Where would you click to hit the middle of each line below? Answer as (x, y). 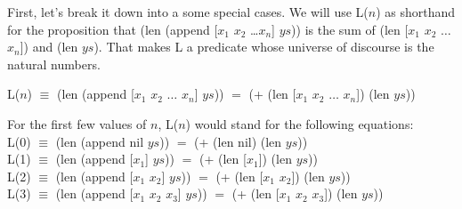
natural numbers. (54, 64)
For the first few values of (77, 123)
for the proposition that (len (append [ (113, 29)
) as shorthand (416, 12)
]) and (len (49, 47)
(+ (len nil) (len (238, 141)
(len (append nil (100, 141)
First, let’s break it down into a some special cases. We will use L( (188, 12)
